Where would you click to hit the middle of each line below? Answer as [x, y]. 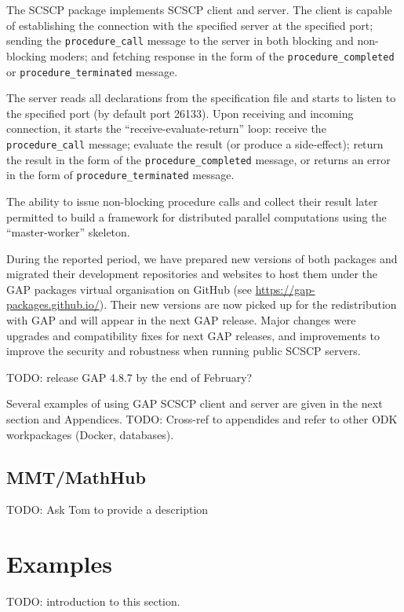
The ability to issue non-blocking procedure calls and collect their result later [192, 201]
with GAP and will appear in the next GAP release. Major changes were [181, 320]
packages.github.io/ [53, 304]
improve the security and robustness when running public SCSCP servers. [184, 351]
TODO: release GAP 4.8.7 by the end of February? [129, 377]
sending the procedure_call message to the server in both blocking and [180, 40]
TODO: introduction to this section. [93, 601]
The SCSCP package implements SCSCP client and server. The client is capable [199, 9]
